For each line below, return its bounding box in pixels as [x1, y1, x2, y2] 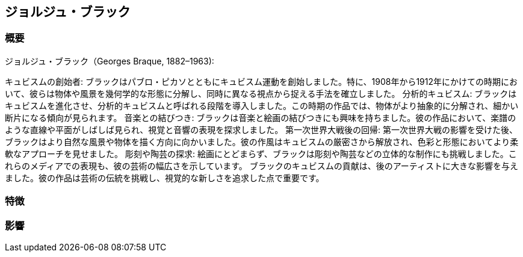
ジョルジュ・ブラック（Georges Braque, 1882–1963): [5, 55, 214, 66]
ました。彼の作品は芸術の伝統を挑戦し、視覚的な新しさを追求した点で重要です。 [5, 172, 324, 183]
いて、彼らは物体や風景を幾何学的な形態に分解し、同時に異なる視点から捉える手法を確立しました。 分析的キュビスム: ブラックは [5, 88, 517, 99]
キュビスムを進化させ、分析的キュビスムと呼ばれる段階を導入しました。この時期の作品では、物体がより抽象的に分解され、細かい [5, 100, 519, 111]
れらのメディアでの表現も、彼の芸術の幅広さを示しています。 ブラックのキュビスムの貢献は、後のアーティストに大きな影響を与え [5, 160, 519, 171]
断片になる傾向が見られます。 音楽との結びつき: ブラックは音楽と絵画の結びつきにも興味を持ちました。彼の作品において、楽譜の [5, 112, 516, 123]
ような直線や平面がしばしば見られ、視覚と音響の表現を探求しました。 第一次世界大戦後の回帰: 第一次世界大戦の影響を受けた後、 [5, 124, 518, 135]
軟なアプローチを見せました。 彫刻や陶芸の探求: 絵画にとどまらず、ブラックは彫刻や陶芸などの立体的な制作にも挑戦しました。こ [5, 148, 517, 159]
